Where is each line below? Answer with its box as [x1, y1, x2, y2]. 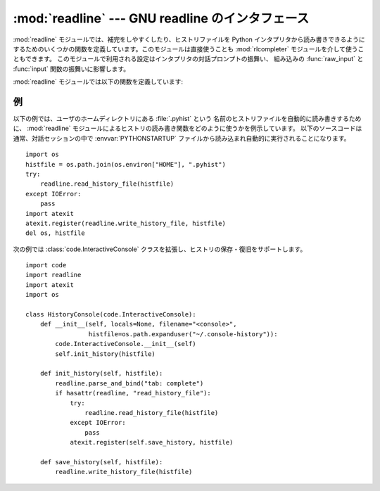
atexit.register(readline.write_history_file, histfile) [25, 219, 227, 227]
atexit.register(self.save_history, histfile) [70, 438, 234, 447]
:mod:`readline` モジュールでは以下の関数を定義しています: [13, 77, 183, 86]
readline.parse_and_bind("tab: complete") [55, 379, 204, 387]
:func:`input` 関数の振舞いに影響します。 [13, 64, 130, 73]
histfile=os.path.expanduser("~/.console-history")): [88, 330, 278, 338]
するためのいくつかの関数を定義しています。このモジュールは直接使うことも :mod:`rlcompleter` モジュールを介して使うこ [13, 44, 365, 53]
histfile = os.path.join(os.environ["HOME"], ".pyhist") [25, 160, 227, 168]
